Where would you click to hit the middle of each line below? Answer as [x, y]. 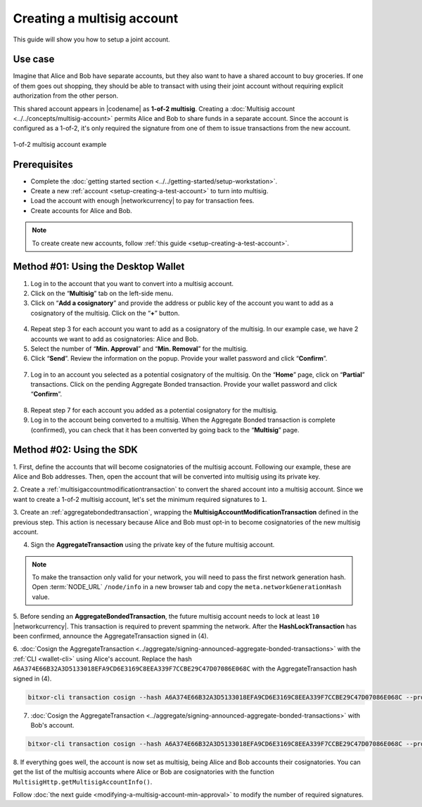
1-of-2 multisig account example [60, 144]
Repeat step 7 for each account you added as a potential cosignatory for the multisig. [154, 410]
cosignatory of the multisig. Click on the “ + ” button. [105, 313]
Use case [34, 59]
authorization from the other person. [66, 96]
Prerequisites [43, 164]
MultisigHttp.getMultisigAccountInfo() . [83, 782]
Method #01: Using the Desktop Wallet [99, 267]
